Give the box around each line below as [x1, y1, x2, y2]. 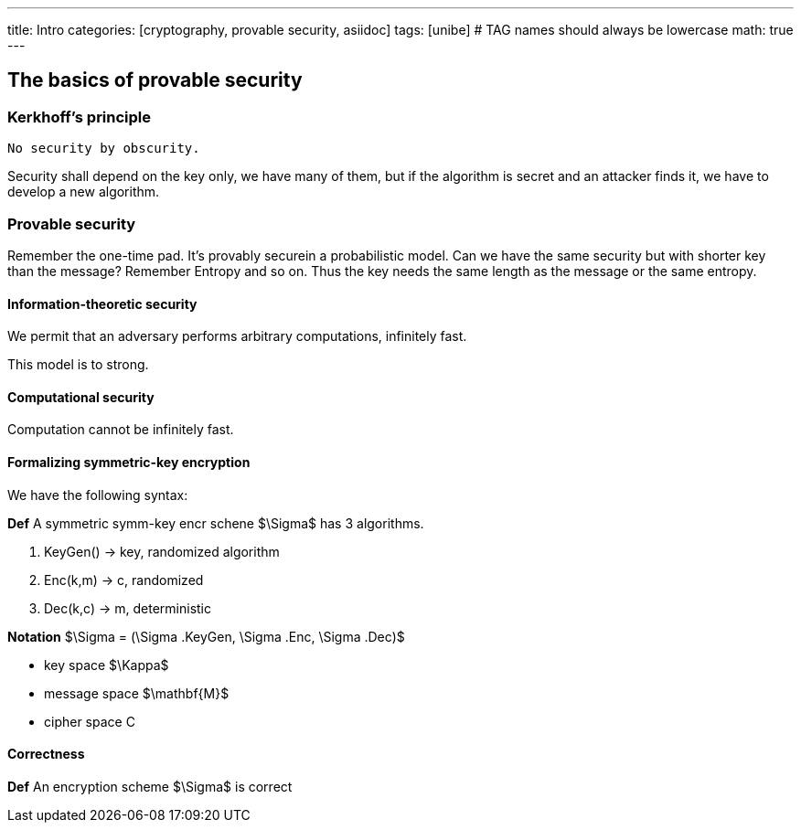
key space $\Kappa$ [44, 656, 169, 673]
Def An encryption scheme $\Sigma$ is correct [7, 778, 293, 794]
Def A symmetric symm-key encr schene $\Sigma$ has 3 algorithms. [7, 515, 424, 531]
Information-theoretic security [7, 295, 198, 312]
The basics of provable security [7, 69, 303, 92]
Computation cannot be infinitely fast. [7, 421, 234, 438]
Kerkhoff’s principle [7, 107, 152, 126]
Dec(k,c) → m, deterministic [44, 600, 212, 616]
